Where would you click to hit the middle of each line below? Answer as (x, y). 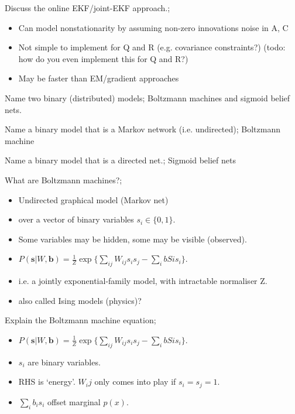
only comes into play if (135, 382)
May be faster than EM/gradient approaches (99, 78)
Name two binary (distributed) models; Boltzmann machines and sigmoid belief (147, 97)
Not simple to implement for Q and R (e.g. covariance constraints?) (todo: (152, 47)
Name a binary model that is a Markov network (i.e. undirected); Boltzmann (143, 129)
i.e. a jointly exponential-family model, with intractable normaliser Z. (143, 281)
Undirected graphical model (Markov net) (93, 199)
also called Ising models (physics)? (80, 300)
